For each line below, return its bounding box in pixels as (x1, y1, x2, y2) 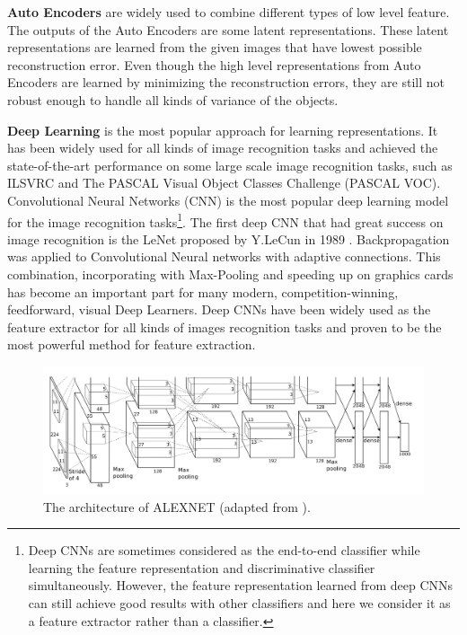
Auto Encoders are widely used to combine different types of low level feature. (7, 3, 450, 21)
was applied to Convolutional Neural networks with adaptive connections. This (7, 247, 441, 266)
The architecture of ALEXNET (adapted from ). (43, 497, 311, 516)
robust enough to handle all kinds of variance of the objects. (7, 90, 339, 109)
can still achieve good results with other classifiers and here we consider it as (28, 593, 451, 612)
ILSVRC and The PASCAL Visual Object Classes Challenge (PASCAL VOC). (7, 173, 441, 192)
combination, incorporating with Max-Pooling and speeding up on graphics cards (7, 264, 454, 283)
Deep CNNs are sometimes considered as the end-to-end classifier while (28, 541, 420, 560)
